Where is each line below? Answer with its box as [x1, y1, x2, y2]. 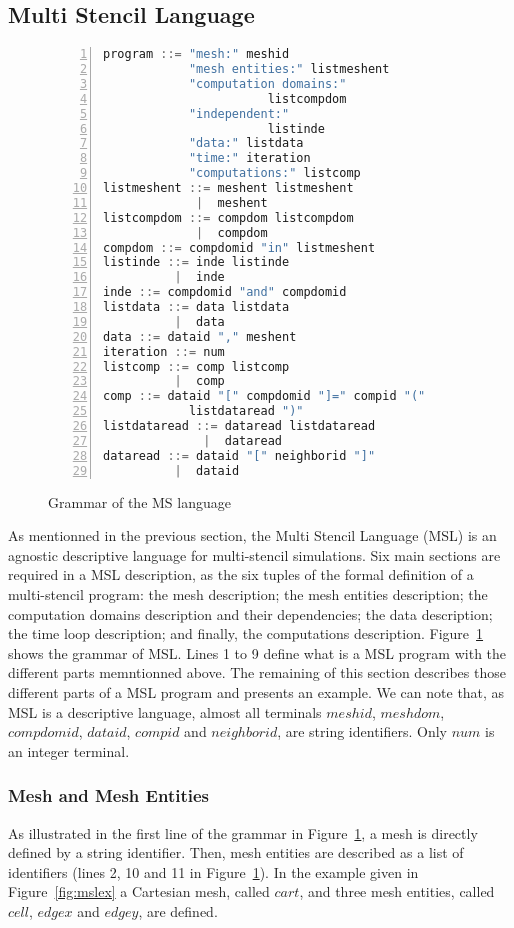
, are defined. [138, 900, 218, 921]
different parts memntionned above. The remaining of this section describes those [8, 662, 506, 683]
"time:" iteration [188, 151, 311, 166]
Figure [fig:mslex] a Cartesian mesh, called [8, 881, 270, 902]
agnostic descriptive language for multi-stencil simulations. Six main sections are [8, 544, 501, 565]
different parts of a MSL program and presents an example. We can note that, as [8, 681, 505, 702]
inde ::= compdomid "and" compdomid [103, 285, 347, 300]
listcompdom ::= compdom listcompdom [103, 210, 354, 225]
